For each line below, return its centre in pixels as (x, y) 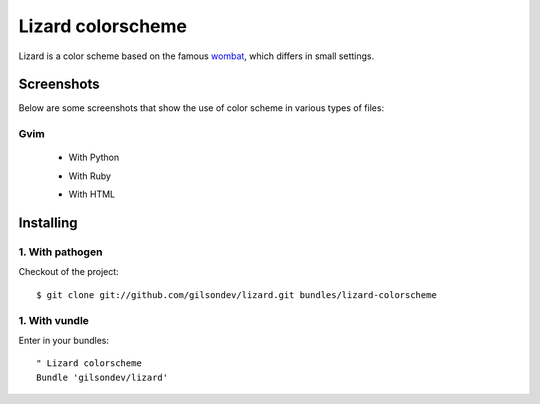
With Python (94, 157)
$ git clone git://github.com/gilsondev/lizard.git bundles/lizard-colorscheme (236, 294)
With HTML (91, 194)
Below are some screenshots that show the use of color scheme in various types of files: (201, 108)
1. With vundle (54, 320)
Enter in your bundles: (64, 340)
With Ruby (90, 176)
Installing (48, 223)
